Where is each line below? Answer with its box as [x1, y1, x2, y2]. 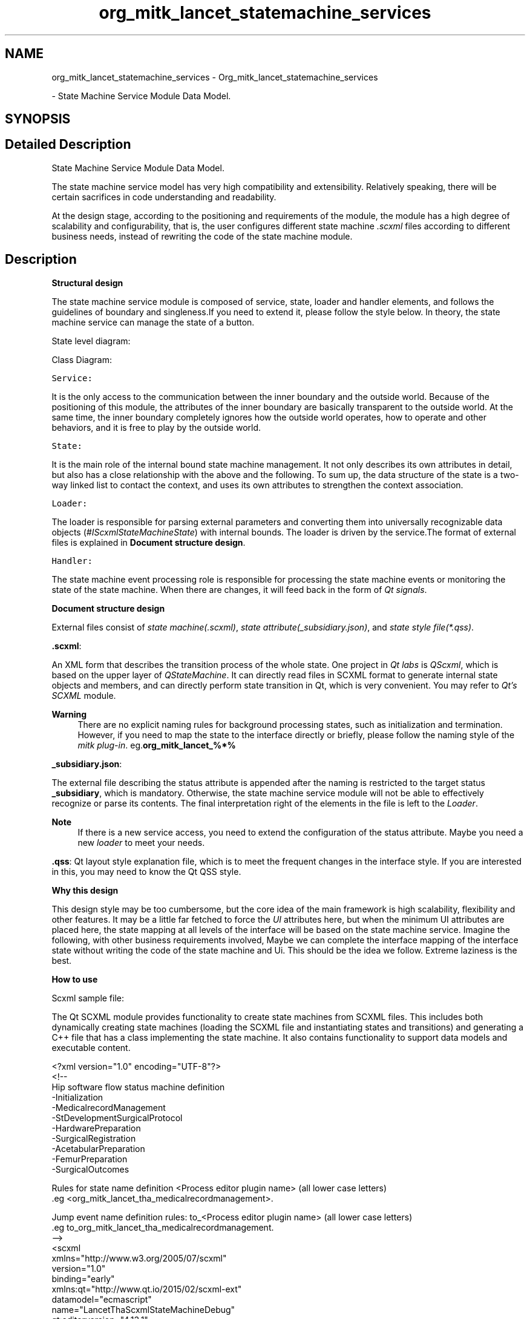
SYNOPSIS [5, 111, 71, 127]
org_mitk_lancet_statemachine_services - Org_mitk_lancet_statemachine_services [51, 71, 378, 82]
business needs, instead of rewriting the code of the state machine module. [51, 231, 353, 241]
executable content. [51, 1042, 131, 1053]
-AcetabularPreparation [51, 1143, 145, 1154]
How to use [51, 974, 98, 984]
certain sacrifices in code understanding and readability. [51, 191, 276, 202]
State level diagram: [51, 335, 131, 346]
